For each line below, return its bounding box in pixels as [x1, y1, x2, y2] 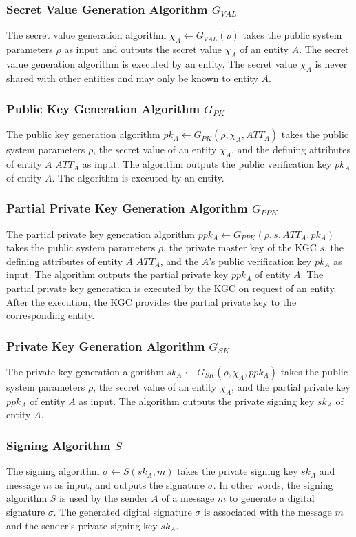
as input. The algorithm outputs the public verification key [82, 157, 332, 171]
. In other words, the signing [213, 477, 333, 491]
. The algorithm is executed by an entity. [52, 170, 224, 184]
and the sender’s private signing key [6, 518, 158, 532]
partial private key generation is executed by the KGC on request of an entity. [6, 281, 337, 295]
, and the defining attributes [231, 142, 350, 157]
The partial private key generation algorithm [6, 226, 195, 241]
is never [315, 56, 348, 70]
